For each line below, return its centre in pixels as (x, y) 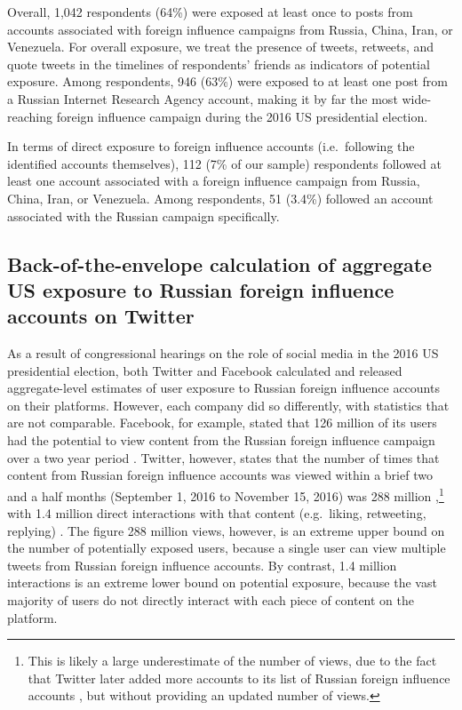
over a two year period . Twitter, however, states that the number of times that (223, 457)
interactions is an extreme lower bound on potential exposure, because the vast (222, 582)
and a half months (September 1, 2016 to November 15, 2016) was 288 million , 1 (226, 494)
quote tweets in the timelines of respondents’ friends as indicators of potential (219, 64)
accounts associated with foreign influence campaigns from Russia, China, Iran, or (230, 29)
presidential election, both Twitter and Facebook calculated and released (205, 370)
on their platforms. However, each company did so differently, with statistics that (228, 405)
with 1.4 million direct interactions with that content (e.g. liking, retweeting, (217, 513)
